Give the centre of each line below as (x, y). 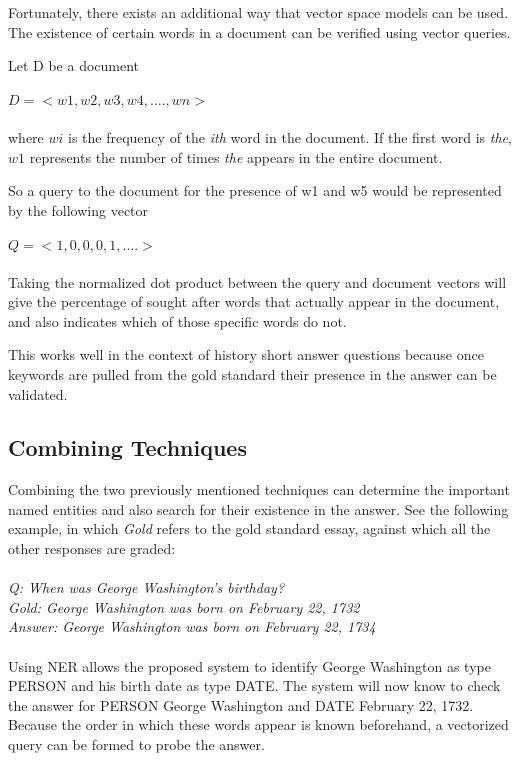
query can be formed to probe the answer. (136, 744)
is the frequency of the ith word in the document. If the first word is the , (290, 136)
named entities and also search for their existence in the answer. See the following (258, 508)
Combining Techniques (127, 447)
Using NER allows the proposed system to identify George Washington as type (249, 665)
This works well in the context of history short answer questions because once (246, 354)
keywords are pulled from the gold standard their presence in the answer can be (252, 373)
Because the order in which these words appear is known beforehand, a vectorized (258, 724)
